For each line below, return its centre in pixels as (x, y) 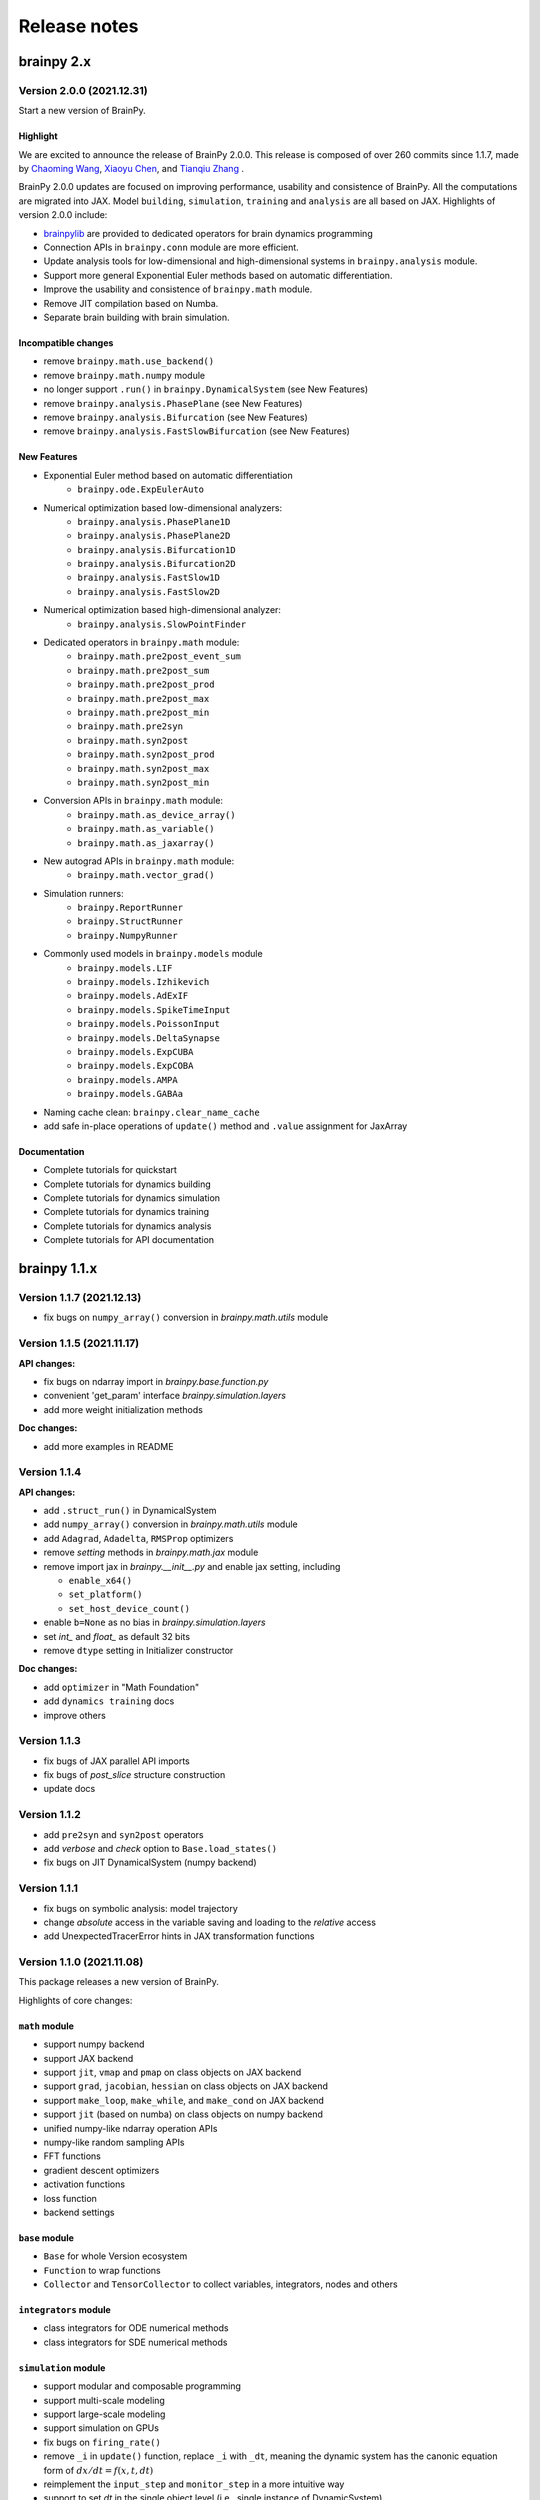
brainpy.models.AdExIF (133, 996)
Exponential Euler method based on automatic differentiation (168, 475)
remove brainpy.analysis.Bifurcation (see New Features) (176, 417)
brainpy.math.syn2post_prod (146, 754)
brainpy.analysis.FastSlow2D (148, 591)
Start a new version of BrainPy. (82, 111)
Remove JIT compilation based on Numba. (131, 303)
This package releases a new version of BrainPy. (118, 1982)
